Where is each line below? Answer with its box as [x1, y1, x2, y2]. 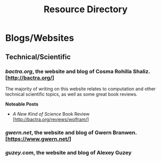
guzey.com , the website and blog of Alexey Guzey [5, 149, 132, 156]
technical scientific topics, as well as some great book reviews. [5, 91, 138, 97]
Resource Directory [43, 4, 128, 15]
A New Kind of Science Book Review [12, 111, 90, 117]
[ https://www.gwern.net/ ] [5, 135, 71, 142]
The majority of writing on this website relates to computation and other [5, 86, 156, 92]
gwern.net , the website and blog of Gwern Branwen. [5, 129, 137, 136]
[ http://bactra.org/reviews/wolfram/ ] [12, 116, 89, 122]
